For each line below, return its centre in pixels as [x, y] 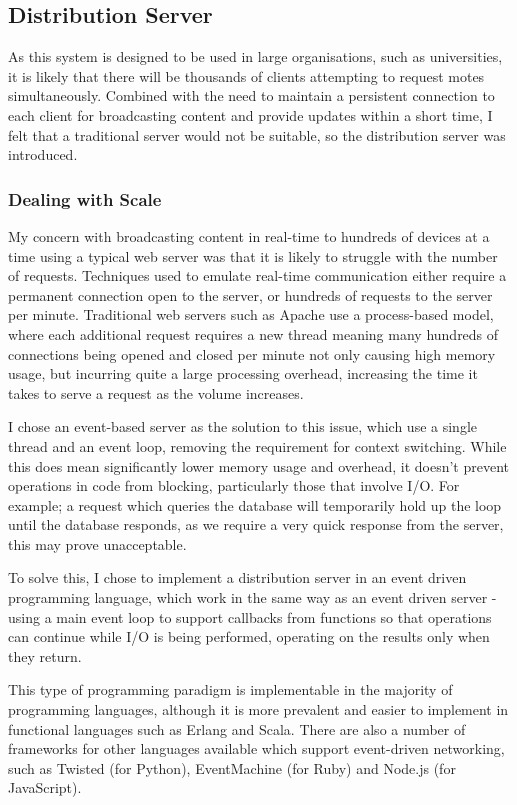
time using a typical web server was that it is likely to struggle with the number [253, 255]
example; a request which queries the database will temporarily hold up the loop [255, 504]
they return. [45, 655]
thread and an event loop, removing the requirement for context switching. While [257, 445]
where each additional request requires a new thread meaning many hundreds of [253, 333]
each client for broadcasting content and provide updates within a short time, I [250, 114]
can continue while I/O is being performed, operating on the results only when [249, 636]
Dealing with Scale [85, 198]
